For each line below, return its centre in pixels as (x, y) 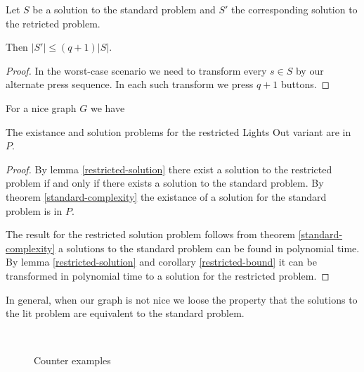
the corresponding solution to (294, 9)
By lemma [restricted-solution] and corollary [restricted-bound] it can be (161, 262)
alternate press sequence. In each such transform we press (130, 84)
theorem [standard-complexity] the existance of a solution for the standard (166, 196)
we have (108, 107)
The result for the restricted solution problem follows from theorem (151, 234)
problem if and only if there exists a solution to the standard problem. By (165, 183)
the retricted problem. (53, 23)
